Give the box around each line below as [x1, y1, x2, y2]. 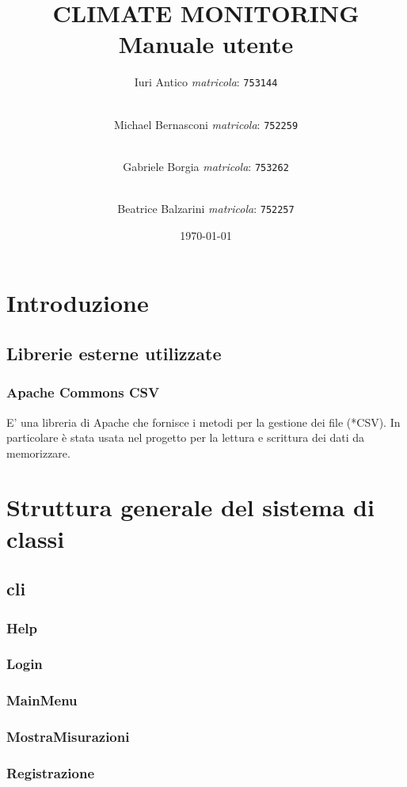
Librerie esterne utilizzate [6, 340, 222, 365]
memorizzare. [6, 444, 70, 461]
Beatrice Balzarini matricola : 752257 [117, 200, 295, 217]
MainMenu [6, 690, 78, 710]
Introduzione [6, 287, 149, 319]
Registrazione [6, 762, 95, 782]
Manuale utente [118, 28, 294, 60]
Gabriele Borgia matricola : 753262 [123, 158, 289, 174]
